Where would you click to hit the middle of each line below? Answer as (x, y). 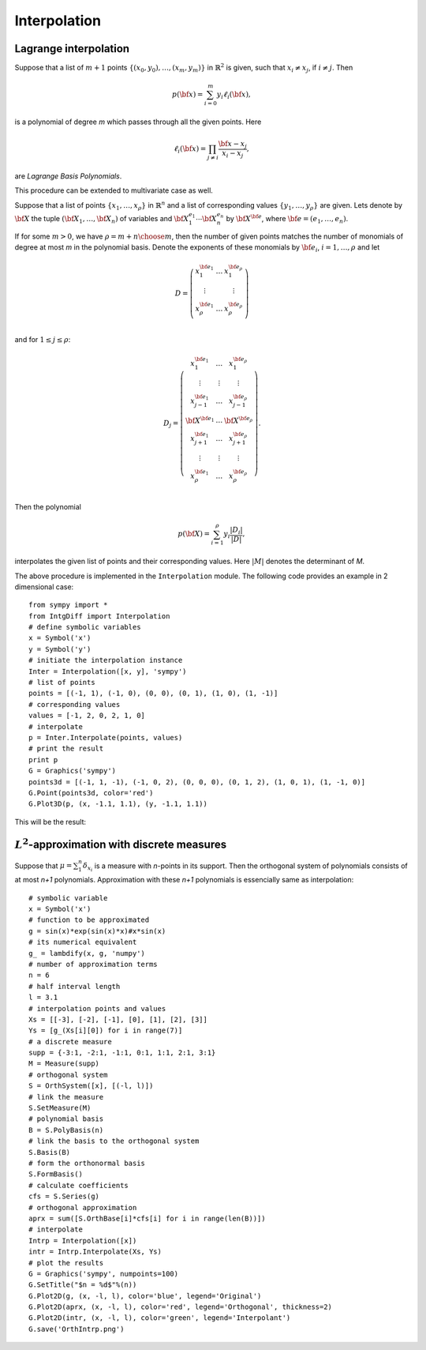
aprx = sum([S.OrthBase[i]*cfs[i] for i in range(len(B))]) (147, 1218)
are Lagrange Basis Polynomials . (68, 176)
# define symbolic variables (85, 627)
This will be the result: (50, 822)
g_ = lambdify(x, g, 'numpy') (87, 953)
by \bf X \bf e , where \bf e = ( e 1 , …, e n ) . (287, 219)
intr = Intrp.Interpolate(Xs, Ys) (95, 1252)
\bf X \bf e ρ (238, 420)
